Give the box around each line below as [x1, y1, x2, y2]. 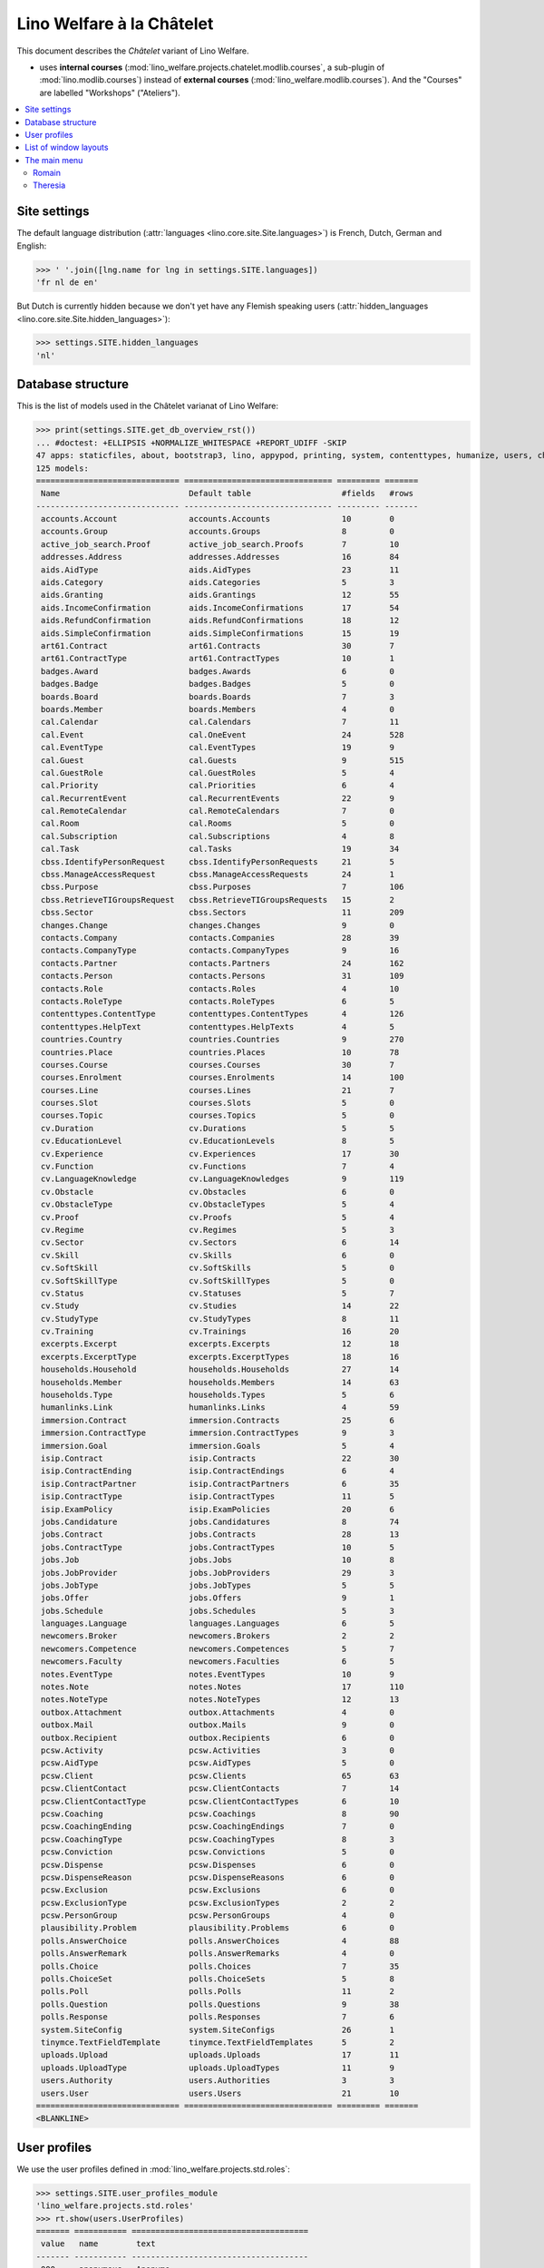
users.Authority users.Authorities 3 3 [41, 2076, 394, 2086]
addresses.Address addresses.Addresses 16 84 [41, 552, 400, 562]
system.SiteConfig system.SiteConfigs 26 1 [41, 2024, 394, 2035]
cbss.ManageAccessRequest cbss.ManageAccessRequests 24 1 [41, 869, 394, 880]
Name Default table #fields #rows [41, 488, 414, 499]
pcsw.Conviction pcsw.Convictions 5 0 [41, 1847, 394, 1857]
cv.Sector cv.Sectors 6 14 [41, 1237, 400, 1247]
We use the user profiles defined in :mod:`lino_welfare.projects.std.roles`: [16, 2164, 290, 2175]
